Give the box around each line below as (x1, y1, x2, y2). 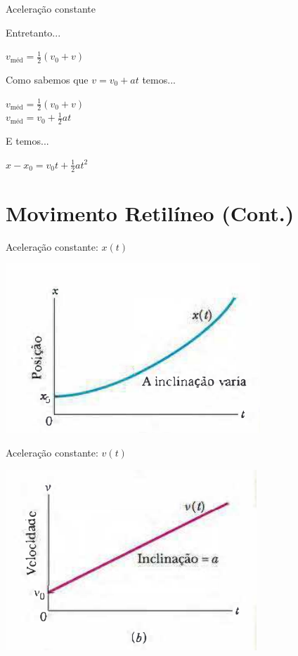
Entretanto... (6, 25, 61, 39)
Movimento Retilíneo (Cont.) (6, 198, 294, 227)
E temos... (6, 133, 49, 148)
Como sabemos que (6, 72, 89, 87)
